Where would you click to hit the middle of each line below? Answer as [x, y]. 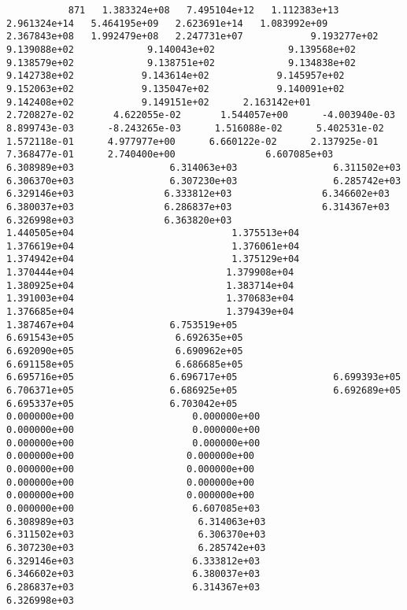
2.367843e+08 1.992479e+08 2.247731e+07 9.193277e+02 [192, 37]
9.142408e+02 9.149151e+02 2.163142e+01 [159, 102]
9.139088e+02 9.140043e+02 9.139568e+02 [181, 49]
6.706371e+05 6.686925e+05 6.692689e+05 [204, 391]
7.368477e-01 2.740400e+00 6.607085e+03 [170, 155]
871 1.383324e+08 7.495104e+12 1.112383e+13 [203, 10]
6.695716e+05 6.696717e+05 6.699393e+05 [204, 377]
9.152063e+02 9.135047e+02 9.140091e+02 [176, 89]
